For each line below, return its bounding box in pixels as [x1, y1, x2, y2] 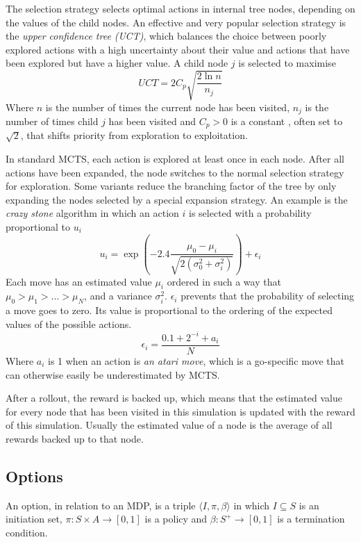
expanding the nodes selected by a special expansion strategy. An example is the [6, 192, 348, 206]
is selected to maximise [238, 56, 336, 70]
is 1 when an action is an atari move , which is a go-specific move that [48, 353, 345, 368]
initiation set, [6, 511, 62, 526]
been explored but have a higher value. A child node [6, 56, 228, 70]
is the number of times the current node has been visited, [45, 99, 290, 114]
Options [6, 465, 63, 486]
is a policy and [144, 511, 208, 526]
